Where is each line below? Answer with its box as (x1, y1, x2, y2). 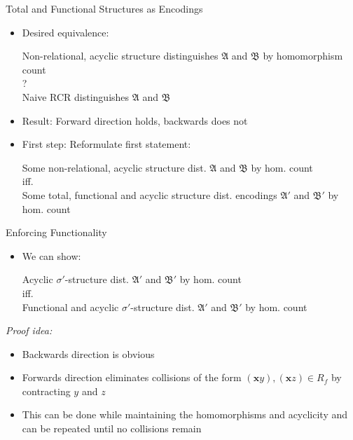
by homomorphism (263, 48, 343, 63)
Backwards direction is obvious (22, 346, 155, 361)
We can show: (22, 248, 81, 263)
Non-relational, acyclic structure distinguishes (22, 48, 219, 63)
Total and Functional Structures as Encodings (6, 1, 203, 15)
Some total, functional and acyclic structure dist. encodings (22, 187, 277, 202)
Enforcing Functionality (6, 225, 107, 240)
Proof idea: (6, 323, 53, 338)
